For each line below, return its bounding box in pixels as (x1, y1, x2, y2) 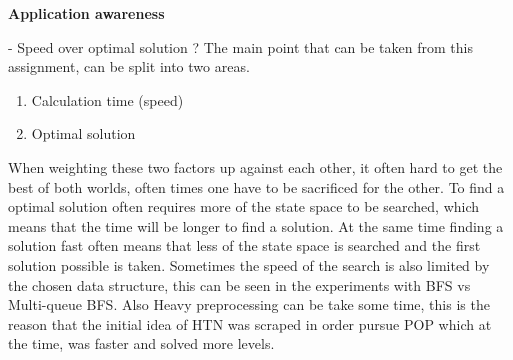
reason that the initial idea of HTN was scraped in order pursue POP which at (8, 313, 492, 334)
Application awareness (8, 3, 165, 23)
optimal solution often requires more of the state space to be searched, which (8, 196, 480, 217)
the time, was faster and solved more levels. (8, 333, 275, 354)
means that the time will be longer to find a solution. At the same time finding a (8, 215, 504, 236)
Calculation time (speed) (31, 89, 184, 110)
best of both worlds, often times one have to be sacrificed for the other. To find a (8, 176, 505, 197)
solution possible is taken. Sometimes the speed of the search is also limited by (8, 254, 490, 275)
